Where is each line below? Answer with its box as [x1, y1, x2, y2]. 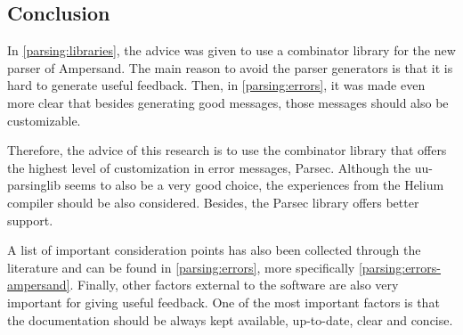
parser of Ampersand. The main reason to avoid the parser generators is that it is [7, 58, 453, 77]
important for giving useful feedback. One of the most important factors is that [7, 292, 440, 311]
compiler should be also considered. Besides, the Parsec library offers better [7, 192, 419, 211]
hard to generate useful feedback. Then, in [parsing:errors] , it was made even [7, 76, 426, 94]
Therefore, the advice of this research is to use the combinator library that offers [7, 141, 447, 159]
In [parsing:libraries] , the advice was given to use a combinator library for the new [7, 41, 456, 60]
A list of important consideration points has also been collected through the [7, 241, 421, 259]
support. [7, 210, 53, 229]
